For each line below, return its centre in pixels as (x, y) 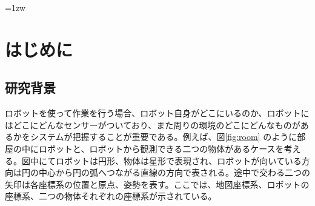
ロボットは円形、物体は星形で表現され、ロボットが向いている (178, 160)
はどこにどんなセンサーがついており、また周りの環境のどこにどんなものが (153, 125)
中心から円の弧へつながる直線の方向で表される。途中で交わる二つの (174, 172)
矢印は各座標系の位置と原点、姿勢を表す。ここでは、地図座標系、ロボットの (157, 184)
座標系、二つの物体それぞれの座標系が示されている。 (111, 196)
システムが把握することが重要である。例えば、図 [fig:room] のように (164, 137)
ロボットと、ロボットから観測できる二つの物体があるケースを (161, 148)
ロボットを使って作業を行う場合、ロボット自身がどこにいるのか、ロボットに (157, 113)
